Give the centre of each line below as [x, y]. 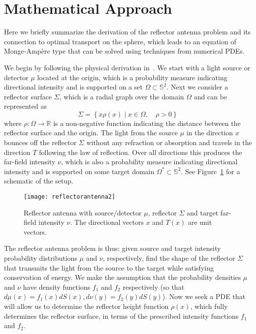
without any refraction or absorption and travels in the [169, 142]
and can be [210, 96]
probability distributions [41, 258]
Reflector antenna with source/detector [83, 212]
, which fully [209, 306]
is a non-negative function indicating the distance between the [147, 123]
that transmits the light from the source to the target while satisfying [109, 267]
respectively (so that [154, 287]
